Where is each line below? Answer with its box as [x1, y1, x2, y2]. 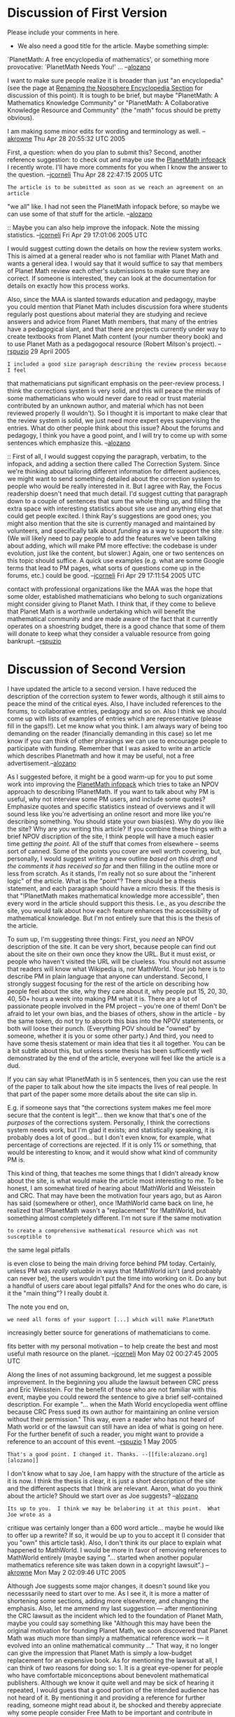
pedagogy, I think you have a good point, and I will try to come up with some [7, 431, 227, 439]
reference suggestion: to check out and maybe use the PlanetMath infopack [7, 155, 227, 164]
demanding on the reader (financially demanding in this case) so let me [7, 729, 213, 737]
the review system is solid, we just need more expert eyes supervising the [7, 416, 220, 424]
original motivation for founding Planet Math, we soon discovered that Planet [7, 1626, 228, 1634]
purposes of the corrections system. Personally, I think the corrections [7, 1118, 211, 1127]
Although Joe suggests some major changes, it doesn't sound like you [7, 1581, 210, 1590]
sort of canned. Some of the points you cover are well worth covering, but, [7, 847, 222, 855]
